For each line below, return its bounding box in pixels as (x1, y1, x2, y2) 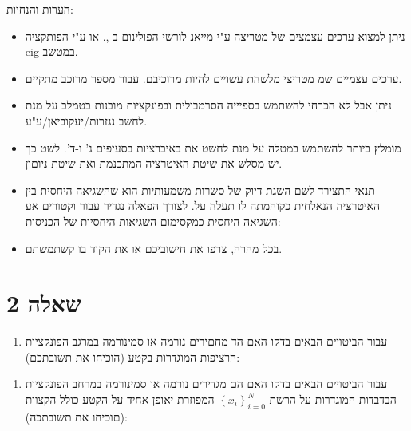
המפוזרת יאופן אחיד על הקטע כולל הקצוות (25, 391, 215, 408)
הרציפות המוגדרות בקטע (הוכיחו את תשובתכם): (25, 348, 240, 365)
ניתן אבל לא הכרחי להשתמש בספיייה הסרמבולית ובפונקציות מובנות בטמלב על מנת (25, 97, 392, 113)
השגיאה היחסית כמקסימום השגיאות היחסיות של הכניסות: (25, 212, 281, 229)
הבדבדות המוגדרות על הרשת (269, 391, 397, 408)
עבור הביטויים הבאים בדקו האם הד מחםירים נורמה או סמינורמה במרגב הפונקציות (25, 333, 388, 350)
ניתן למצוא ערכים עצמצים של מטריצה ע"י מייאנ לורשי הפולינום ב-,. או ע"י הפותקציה (25, 27, 405, 44)
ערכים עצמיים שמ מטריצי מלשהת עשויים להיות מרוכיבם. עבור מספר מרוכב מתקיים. (25, 69, 402, 86)
